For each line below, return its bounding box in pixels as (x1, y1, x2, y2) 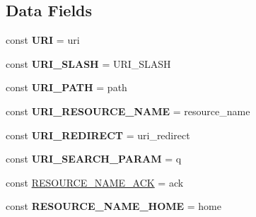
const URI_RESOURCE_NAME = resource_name (6, 103, 250, 118)
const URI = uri (6, 33, 80, 47)
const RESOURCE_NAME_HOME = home (6, 199, 222, 213)
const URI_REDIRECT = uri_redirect (6, 127, 190, 142)
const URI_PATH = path (6, 80, 127, 95)
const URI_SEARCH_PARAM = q (6, 151, 182, 166)
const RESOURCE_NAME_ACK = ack (6, 175, 184, 189)
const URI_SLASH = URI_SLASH (6, 56, 171, 71)
